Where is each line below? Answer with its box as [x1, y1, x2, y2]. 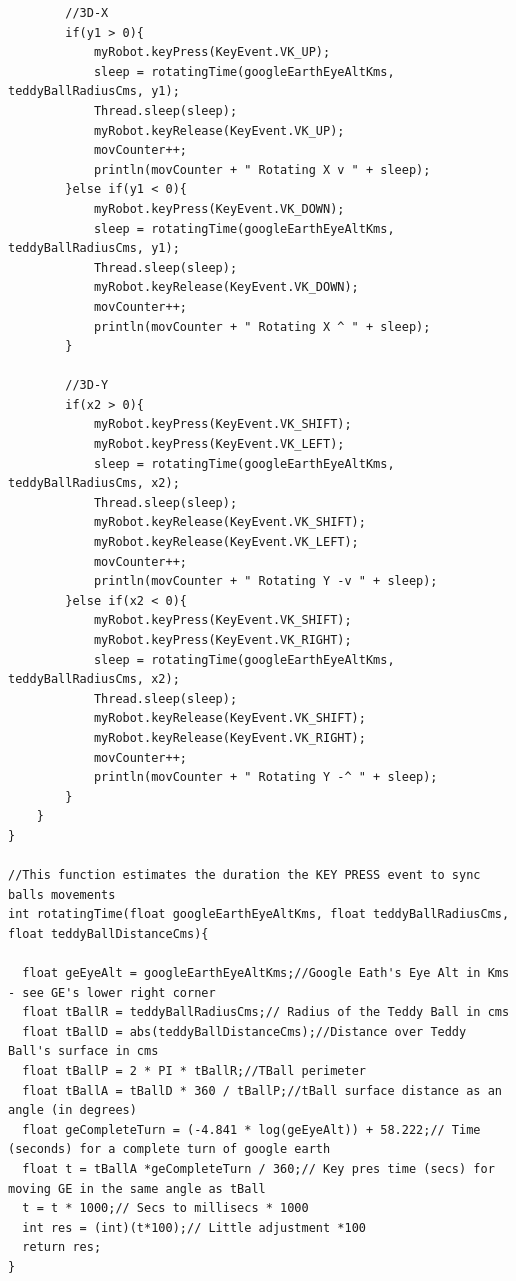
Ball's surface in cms [8, 1044, 159, 1059]
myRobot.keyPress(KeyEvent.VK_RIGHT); [93, 633, 352, 647]
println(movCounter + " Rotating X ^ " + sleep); [93, 319, 431, 334]
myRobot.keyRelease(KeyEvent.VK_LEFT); [93, 535, 359, 550]
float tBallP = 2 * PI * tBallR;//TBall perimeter [22, 1064, 366, 1079]
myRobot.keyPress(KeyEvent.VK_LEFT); [93, 437, 345, 452]
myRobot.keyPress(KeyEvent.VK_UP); [93, 45, 331, 60]
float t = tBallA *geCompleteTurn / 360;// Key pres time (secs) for [22, 1162, 495, 1177]
